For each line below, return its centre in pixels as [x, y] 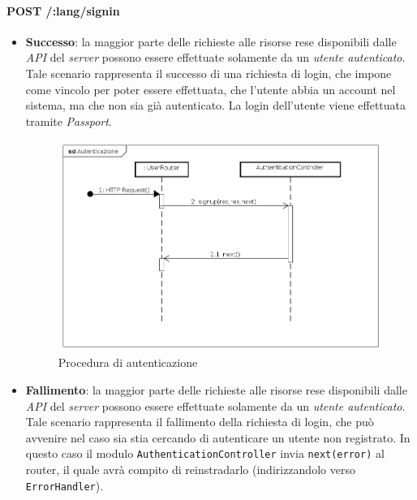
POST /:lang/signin [63, 10]
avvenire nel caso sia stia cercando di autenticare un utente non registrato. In [218, 437]
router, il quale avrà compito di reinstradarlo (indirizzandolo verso [190, 469]
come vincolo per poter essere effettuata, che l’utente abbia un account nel [211, 89]
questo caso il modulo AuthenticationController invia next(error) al [205, 453]
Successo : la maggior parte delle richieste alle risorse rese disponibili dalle [211, 41]
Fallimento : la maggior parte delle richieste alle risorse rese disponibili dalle [216, 389]
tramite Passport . [69, 121]
